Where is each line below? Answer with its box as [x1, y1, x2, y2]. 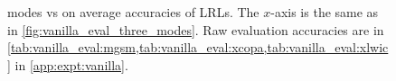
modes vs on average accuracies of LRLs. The [7, 3, 259, 21]
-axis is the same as [270, 3, 379, 21]
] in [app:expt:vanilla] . [7, 55, 128, 74]
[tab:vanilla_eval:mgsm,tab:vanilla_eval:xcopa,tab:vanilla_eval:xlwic [7, 38, 389, 57]
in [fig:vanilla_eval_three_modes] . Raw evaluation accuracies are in [7, 20, 384, 39]
